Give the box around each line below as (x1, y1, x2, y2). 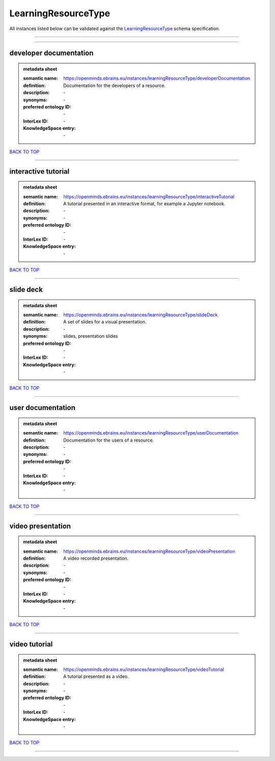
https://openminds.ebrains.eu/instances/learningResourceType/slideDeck (63, 311, 218, 318)
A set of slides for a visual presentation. (63, 319, 147, 325)
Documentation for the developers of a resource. (63, 82, 166, 89)
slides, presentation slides (63, 333, 118, 339)
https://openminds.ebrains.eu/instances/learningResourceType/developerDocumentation (63, 75, 251, 81)
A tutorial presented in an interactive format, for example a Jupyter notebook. (63, 201, 226, 207)
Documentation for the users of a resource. (63, 437, 154, 443)
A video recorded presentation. (63, 555, 129, 561)
